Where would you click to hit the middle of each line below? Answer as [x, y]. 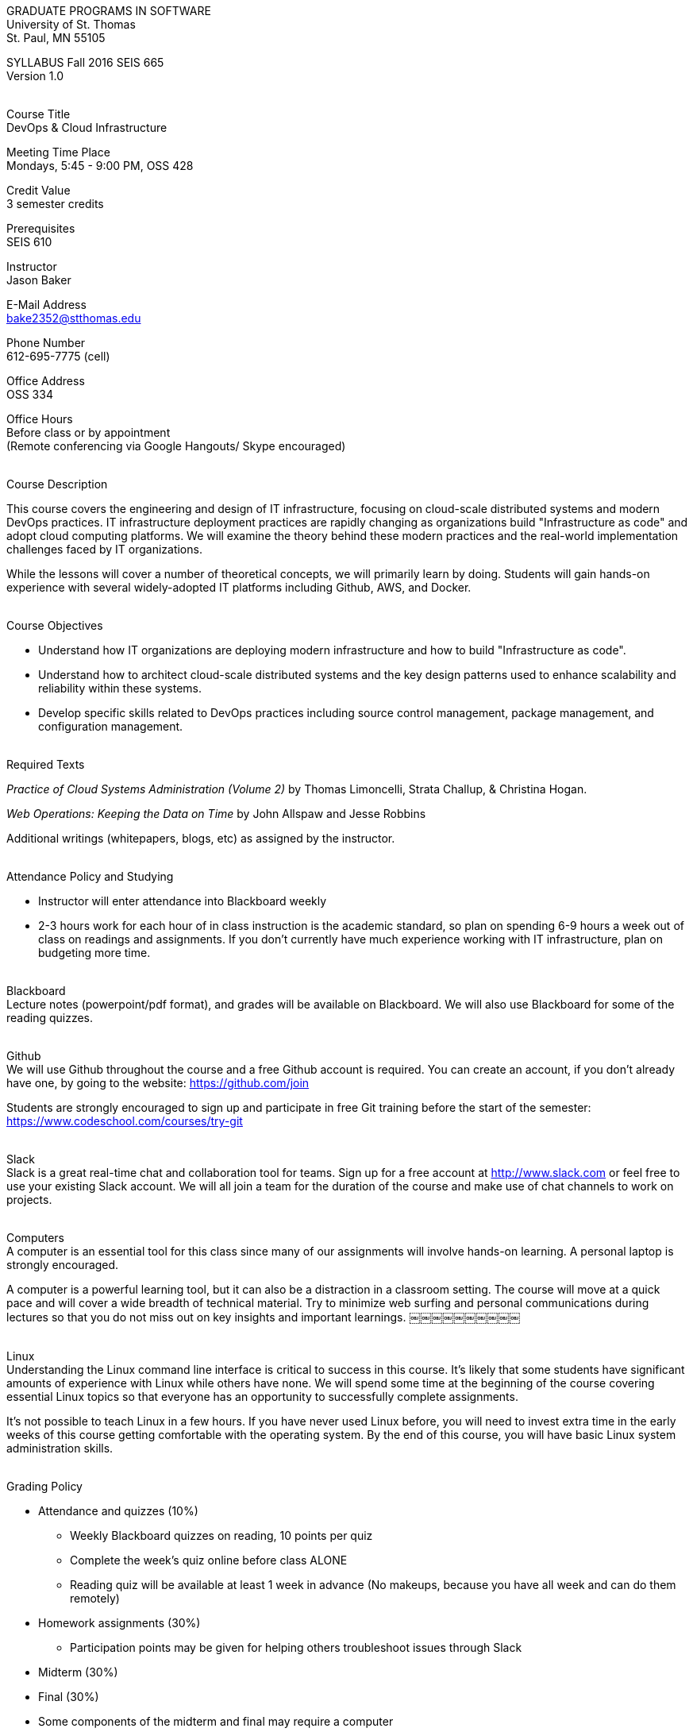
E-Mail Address [46, 305]
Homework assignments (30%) [119, 1623]
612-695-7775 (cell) [58, 356]
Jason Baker [39, 280]
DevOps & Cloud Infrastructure [87, 127]
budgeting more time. [94, 953]
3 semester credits [55, 204]
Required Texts [46, 764]
